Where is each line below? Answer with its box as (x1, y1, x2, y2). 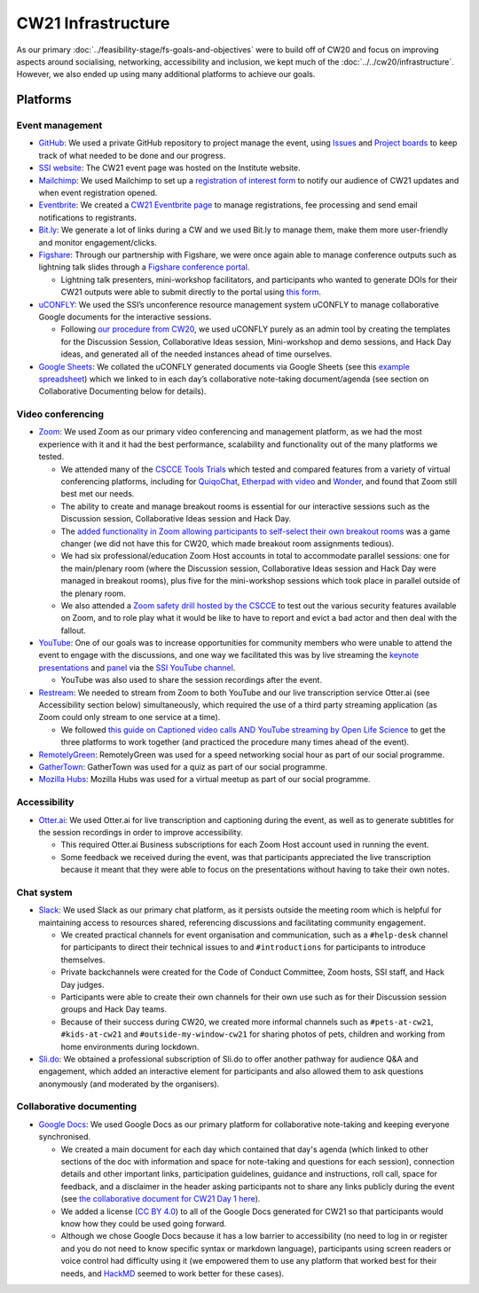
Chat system (16, 886, 73, 898)
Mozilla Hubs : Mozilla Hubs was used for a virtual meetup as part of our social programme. (38, 774, 372, 785)
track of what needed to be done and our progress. (38, 150, 226, 161)
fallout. (60, 625, 86, 636)
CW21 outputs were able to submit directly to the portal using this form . (60, 286, 322, 297)
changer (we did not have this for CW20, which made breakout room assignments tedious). (60, 537, 395, 549)
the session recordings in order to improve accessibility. (38, 827, 243, 837)
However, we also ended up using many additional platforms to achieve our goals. (16, 69, 316, 80)
